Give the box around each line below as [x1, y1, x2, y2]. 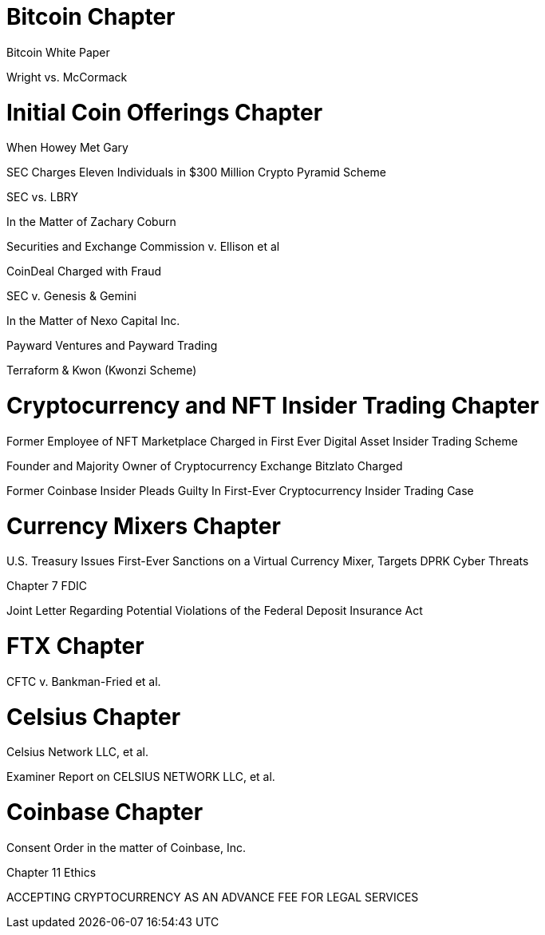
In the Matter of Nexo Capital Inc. [6, 314, 180, 328]
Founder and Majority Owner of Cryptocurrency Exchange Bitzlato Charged [6, 458, 403, 473]
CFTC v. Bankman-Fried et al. [6, 674, 161, 688]
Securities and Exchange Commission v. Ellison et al [6, 240, 280, 254]
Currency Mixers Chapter [6, 512, 281, 540]
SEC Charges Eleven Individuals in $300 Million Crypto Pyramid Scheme [6, 165, 386, 180]
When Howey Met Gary [6, 141, 128, 155]
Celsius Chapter [6, 703, 181, 731]
